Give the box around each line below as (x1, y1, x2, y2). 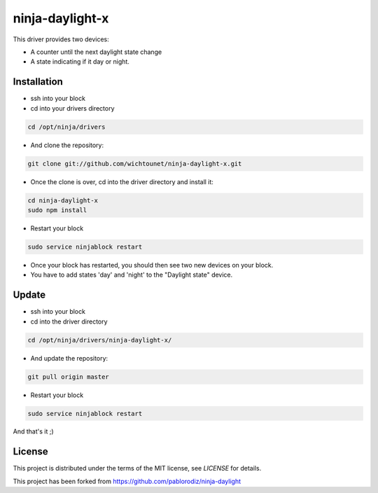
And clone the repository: (30, 141, 104, 149)
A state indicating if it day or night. (30, 57, 129, 66)
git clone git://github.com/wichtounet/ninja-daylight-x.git (27, 160, 242, 167)
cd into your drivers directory (30, 104, 115, 112)
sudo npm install (27, 206, 87, 214)
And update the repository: (30, 354, 108, 362)
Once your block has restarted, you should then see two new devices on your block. (30, 261, 274, 269)
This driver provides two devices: (13, 35, 110, 43)
